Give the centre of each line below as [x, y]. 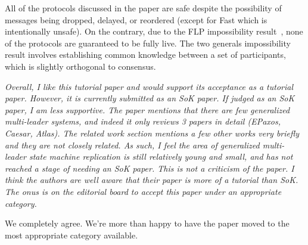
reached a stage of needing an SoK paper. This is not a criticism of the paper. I [150, 168]
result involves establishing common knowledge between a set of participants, [145, 55]
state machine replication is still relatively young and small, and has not [161, 156]
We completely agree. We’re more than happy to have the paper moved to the [147, 223]
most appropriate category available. [71, 235]
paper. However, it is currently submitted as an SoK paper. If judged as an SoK [150, 98]
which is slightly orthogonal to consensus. [80, 66]
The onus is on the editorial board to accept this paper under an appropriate [143, 191]
